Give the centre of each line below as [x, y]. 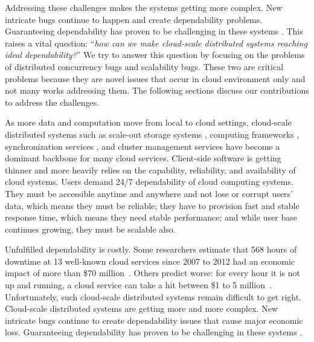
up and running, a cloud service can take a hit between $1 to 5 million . [138, 285]
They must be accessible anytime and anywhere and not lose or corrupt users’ [149, 193]
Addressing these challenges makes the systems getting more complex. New [144, 7]
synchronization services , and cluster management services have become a [143, 146]
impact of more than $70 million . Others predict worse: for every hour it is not [152, 273]
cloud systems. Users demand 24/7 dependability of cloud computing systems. [149, 182]
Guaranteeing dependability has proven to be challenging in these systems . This [154, 31]
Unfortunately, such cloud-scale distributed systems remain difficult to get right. [153, 296]
